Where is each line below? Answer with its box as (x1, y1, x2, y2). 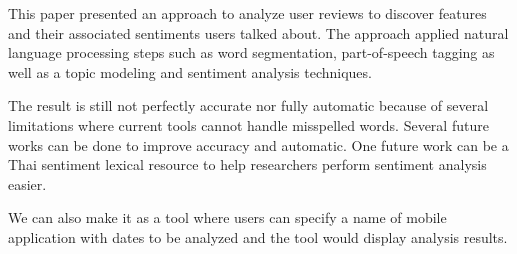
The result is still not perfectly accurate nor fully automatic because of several (8, 95, 489, 116)
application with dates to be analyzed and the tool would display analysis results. (8, 226, 508, 247)
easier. (8, 173, 47, 194)
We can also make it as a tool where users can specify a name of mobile (8, 207, 447, 228)
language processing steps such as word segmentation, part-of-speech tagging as (8, 42, 495, 63)
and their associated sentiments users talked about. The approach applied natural (8, 22, 509, 43)
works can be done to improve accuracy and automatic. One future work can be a (8, 134, 509, 155)
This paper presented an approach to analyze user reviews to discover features (8, 3, 487, 23)
